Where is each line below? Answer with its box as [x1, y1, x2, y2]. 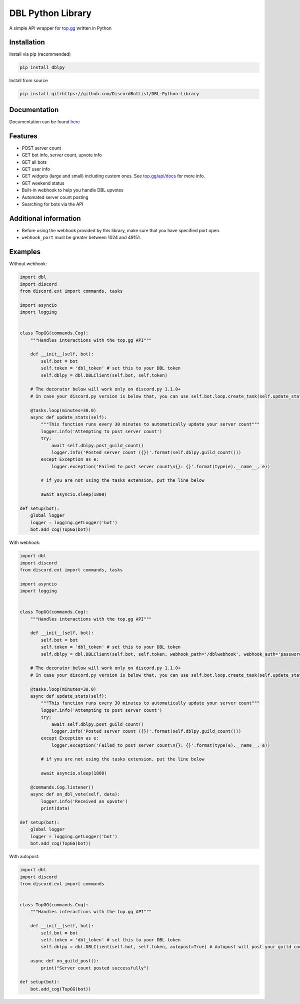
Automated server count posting [21, 194, 88, 200]
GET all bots [21, 159, 47, 165]
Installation [9, 38, 45, 47]
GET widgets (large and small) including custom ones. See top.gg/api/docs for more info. [21, 173, 205, 179]
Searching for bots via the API [21, 201, 83, 207]
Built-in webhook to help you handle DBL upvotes [21, 187, 123, 193]
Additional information [9, 214, 81, 223]
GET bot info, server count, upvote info [21, 152, 102, 158]
